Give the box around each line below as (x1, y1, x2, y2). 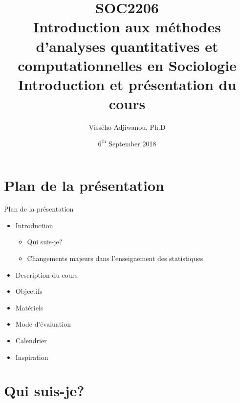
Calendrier (15, 335, 47, 345)
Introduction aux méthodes (33, 17, 221, 37)
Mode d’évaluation (15, 319, 71, 329)
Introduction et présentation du (18, 74, 237, 94)
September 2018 (109, 138, 156, 148)
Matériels (15, 302, 44, 312)
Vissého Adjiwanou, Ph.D (88, 122, 166, 132)
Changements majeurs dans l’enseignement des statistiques (27, 253, 203, 263)
